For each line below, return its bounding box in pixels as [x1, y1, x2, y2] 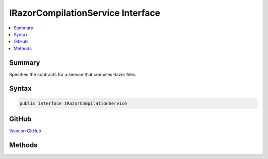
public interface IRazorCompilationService [19, 101, 128, 106]
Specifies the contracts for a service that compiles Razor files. [9, 71, 136, 77]
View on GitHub [9, 128, 42, 134]
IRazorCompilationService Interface [9, 7, 161, 18]
